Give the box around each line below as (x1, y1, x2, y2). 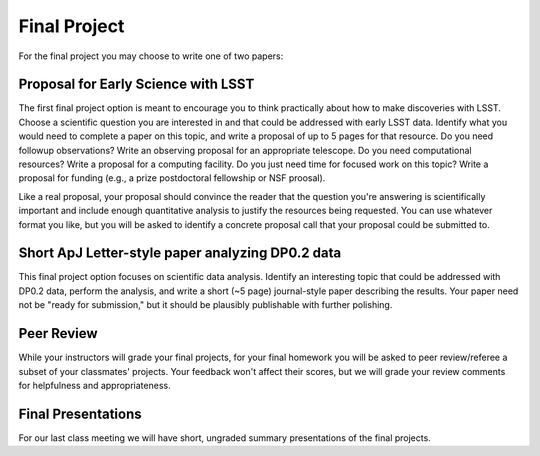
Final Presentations (18, 405, 142, 422)
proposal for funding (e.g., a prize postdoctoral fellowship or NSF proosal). (18, 172, 326, 184)
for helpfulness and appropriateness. (18, 379, 171, 391)
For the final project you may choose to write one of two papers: (18, 50, 284, 62)
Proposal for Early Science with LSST (18, 76, 255, 93)
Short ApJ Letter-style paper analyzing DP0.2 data (18, 245, 342, 262)
